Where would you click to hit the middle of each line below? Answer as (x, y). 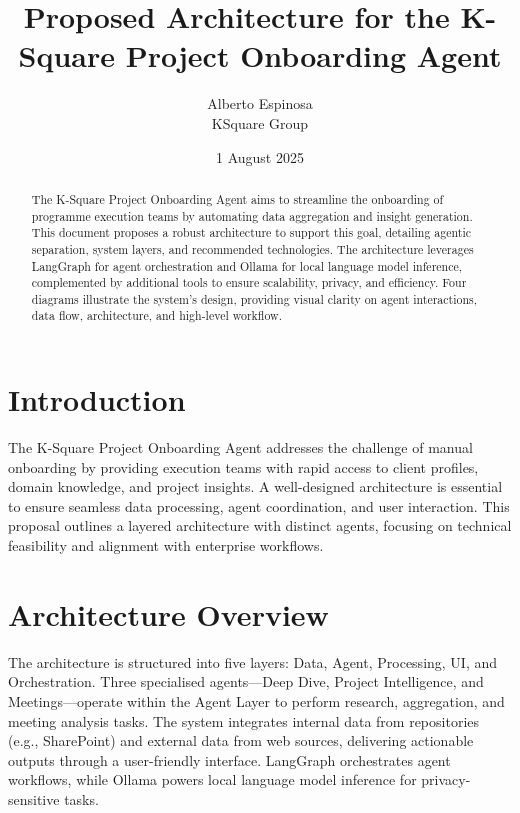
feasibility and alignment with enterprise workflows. (166, 545)
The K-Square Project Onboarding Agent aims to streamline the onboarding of (237, 198)
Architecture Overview (168, 613)
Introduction (97, 399)
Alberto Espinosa (260, 103)
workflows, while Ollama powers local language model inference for (212, 779)
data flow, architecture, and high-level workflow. (156, 315)
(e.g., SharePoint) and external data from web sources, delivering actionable (241, 740)
